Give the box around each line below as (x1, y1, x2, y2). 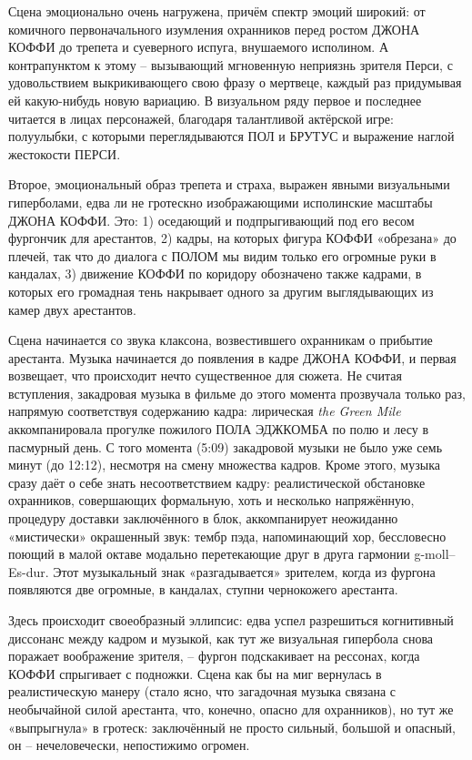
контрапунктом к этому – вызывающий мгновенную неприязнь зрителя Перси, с (8, 55, 453, 74)
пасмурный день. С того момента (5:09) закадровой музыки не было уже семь (8, 437, 443, 456)
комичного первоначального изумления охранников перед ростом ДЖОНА (8, 19, 420, 38)
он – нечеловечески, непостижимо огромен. (8, 735, 250, 755)
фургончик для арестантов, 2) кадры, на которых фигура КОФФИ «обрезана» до (8, 228, 457, 248)
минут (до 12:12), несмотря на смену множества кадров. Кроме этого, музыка (8, 455, 440, 474)
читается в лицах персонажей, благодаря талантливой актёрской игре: (8, 108, 394, 127)
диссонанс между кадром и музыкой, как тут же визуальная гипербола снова (8, 628, 434, 647)
